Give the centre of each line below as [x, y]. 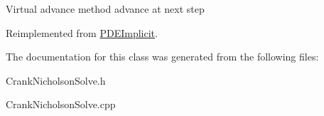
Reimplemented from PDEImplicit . [82, 32]
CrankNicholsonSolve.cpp [61, 104]
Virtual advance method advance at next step [105, 9]
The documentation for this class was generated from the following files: [162, 57]
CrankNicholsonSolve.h [56, 80]
